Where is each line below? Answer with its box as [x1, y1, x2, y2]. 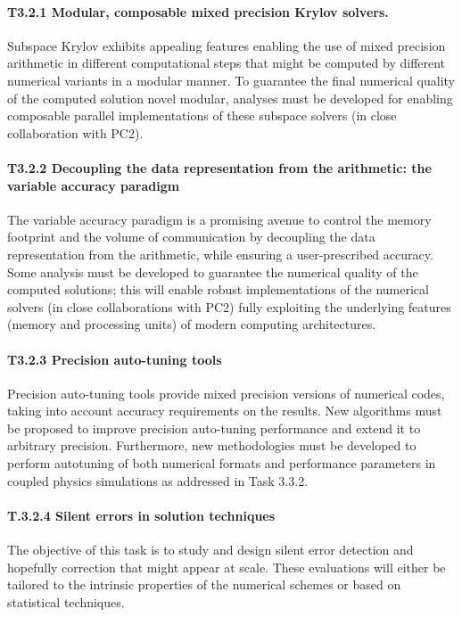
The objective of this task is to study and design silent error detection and [7, 540, 414, 559]
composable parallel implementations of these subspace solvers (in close [7, 106, 397, 125]
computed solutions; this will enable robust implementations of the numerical [7, 280, 429, 299]
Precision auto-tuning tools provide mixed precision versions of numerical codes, [7, 383, 445, 402]
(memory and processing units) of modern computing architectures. [7, 315, 376, 333]
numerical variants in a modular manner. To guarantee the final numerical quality [7, 70, 456, 89]
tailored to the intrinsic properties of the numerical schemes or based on [7, 575, 401, 594]
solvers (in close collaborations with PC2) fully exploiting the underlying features [7, 297, 451, 316]
